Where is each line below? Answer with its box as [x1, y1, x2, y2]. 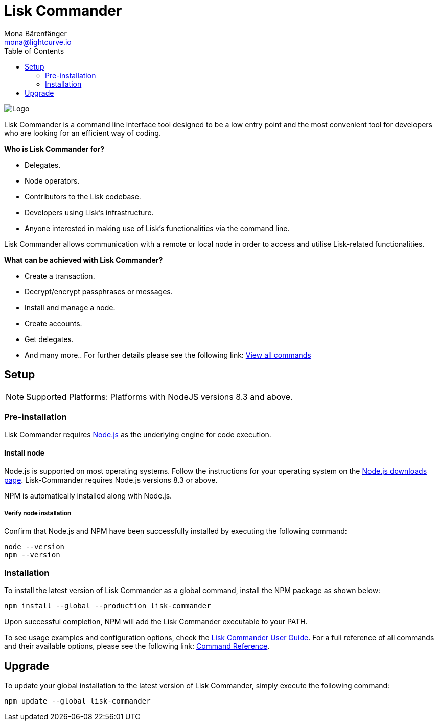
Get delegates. [25, 334, 74, 344]
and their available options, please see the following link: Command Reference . [4, 642, 270, 651]
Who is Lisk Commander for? [4, 144, 104, 153]
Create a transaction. [25, 271, 95, 280]
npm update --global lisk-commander [4, 696, 151, 705]
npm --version [4, 551, 60, 559]
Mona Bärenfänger [4, 29, 67, 38]
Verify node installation [4, 509, 72, 517]
